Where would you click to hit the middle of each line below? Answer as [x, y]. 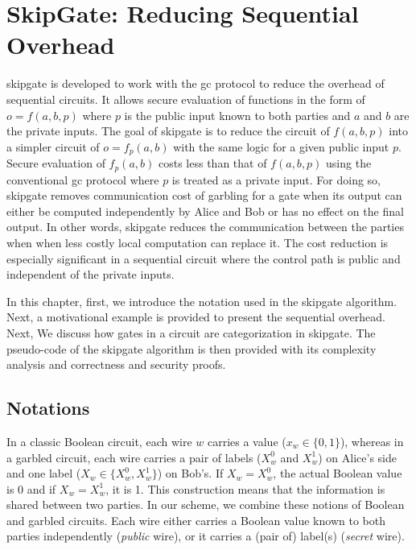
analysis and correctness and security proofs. [116, 364]
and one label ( [44, 473]
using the [349, 163]
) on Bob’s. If [190, 473]
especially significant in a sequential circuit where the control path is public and [204, 258]
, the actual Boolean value [338, 473]
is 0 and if [31, 488]
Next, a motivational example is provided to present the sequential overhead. [196, 317]
